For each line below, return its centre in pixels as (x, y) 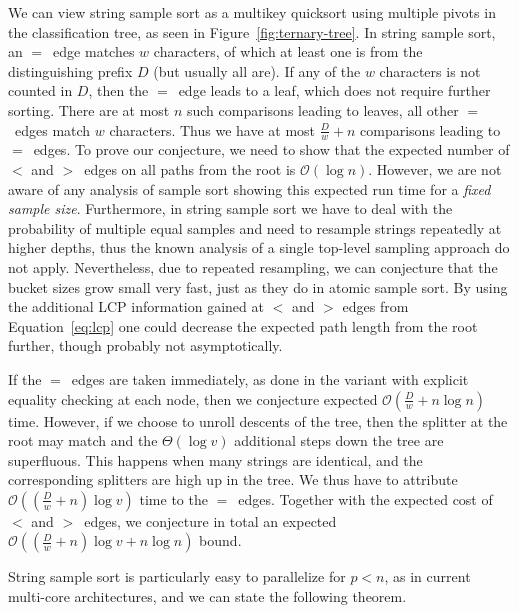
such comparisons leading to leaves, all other (322, 109)
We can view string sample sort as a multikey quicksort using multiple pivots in (252, 12)
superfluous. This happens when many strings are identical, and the (215, 459)
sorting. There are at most (89, 109)
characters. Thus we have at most (212, 129)
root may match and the (83, 440)
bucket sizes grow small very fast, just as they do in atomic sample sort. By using (258, 286)
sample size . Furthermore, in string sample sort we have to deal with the (230, 208)
